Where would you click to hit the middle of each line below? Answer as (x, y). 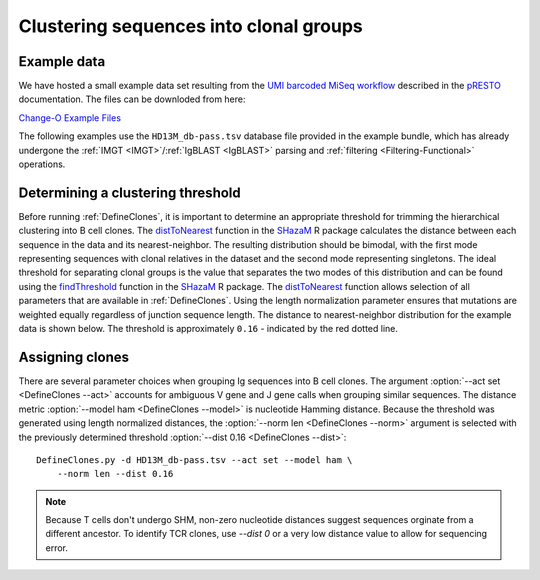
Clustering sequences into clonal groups (191, 26)
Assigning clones (74, 356)
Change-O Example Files (70, 117)
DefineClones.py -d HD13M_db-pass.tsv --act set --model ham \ (194, 459)
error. (57, 547)
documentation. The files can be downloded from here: (132, 99)
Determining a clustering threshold (130, 192)
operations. (42, 164)
